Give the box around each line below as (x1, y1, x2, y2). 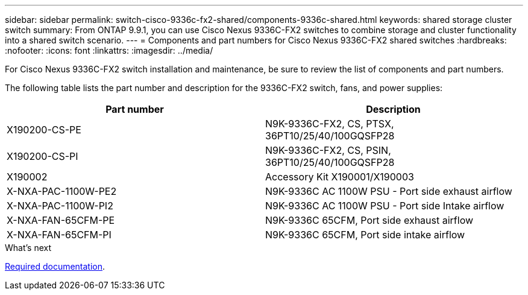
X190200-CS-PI (7, 150, 78, 162)
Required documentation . (5, 261, 105, 271)
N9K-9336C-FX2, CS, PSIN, (265, 144, 391, 156)
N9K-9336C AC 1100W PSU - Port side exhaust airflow (265, 185, 512, 197)
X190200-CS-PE (7, 124, 81, 136)
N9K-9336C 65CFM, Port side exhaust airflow (265, 214, 474, 226)
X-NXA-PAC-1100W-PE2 (7, 185, 117, 197)
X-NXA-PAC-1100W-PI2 (7, 200, 113, 212)
